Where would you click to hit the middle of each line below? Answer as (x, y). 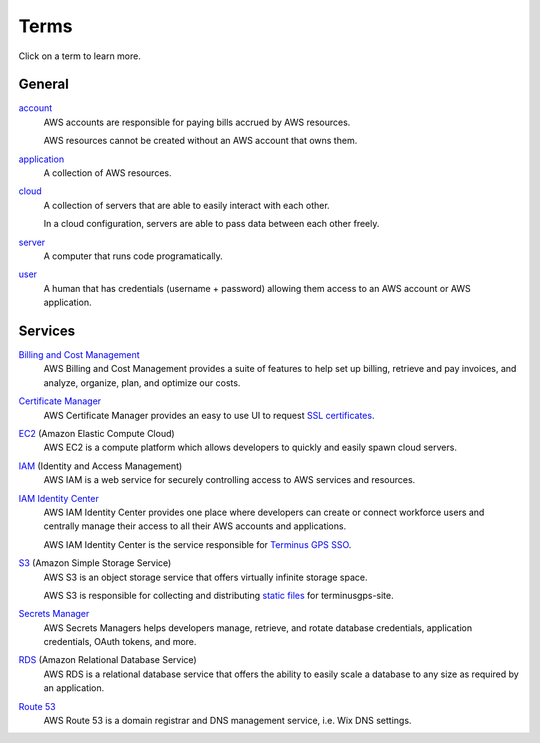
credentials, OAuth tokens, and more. (120, 642)
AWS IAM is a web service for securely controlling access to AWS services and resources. (229, 480)
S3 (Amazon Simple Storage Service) (95, 563)
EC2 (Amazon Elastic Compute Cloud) (96, 433)
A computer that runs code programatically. (133, 256)
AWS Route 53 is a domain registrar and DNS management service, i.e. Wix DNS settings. (227, 721)
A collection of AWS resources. (107, 173)
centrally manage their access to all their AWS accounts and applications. (195, 526)
